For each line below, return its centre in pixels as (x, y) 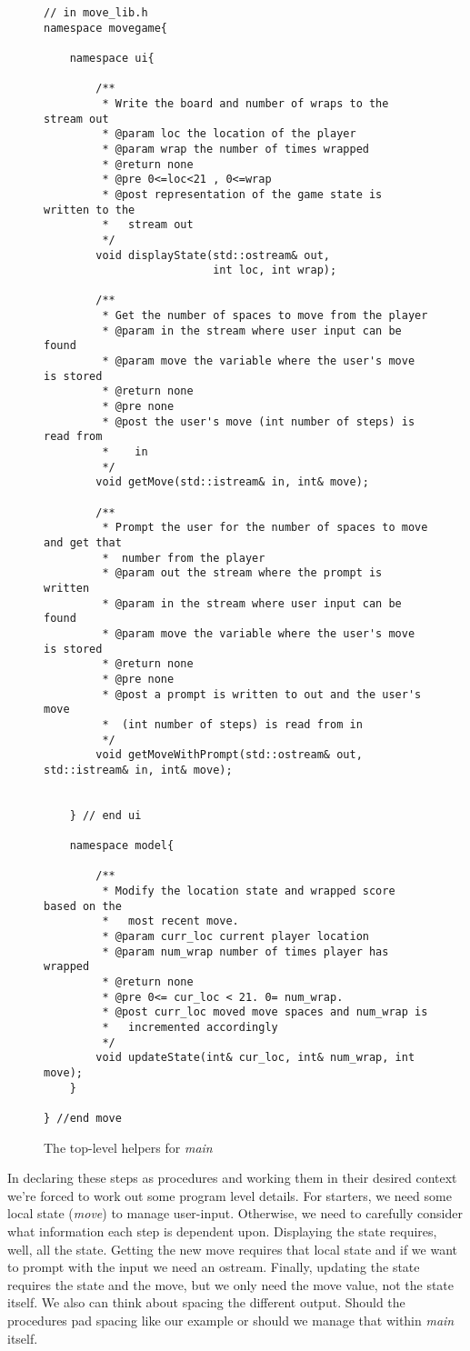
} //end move (83, 1118)
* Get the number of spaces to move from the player (265, 316)
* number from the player (184, 558)
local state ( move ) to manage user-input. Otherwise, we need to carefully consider (235, 1213)
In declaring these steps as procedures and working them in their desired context (232, 1178)
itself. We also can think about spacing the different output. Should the (206, 1302)
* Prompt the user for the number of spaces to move (265, 528)
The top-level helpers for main (128, 1147)
